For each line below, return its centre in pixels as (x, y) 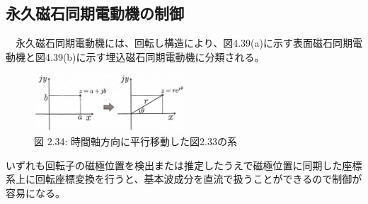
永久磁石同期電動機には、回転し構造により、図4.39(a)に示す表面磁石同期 (184, 43)
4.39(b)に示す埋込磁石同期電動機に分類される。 (155, 56)
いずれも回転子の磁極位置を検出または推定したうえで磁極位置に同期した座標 (184, 165)
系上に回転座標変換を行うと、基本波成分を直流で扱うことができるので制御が (184, 179)
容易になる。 (35, 192)
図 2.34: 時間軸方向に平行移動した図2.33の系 (136, 141)
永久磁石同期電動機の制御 (95, 13)
